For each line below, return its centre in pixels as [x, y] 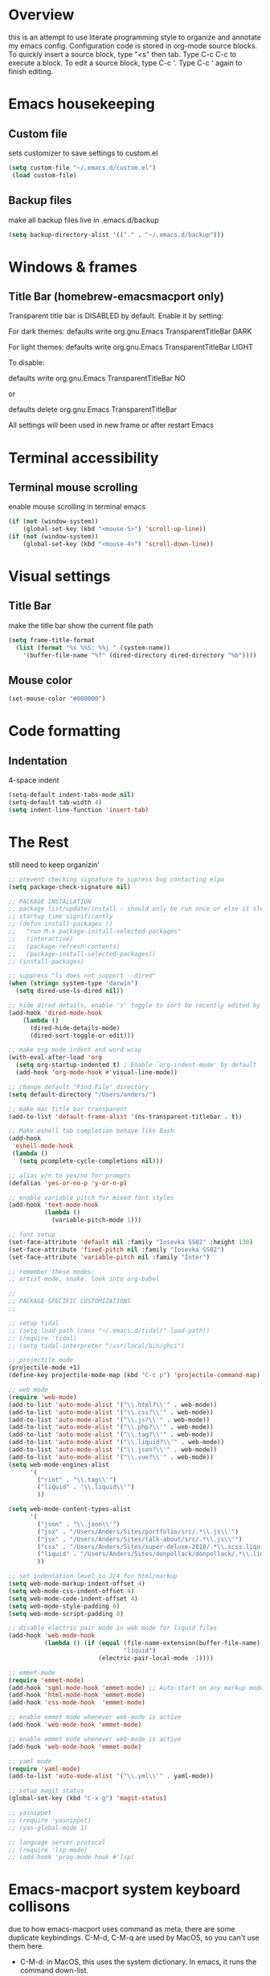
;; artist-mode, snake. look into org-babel [84, 1279]
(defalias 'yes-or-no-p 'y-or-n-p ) [68, 1183]
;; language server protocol [57, 1842]
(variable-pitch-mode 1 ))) [96, 1220]
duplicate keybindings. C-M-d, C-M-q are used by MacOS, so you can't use [134, 1938]
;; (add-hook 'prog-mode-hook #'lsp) [72, 1858]
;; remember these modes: [51, 1272]
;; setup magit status [46, 1791]
